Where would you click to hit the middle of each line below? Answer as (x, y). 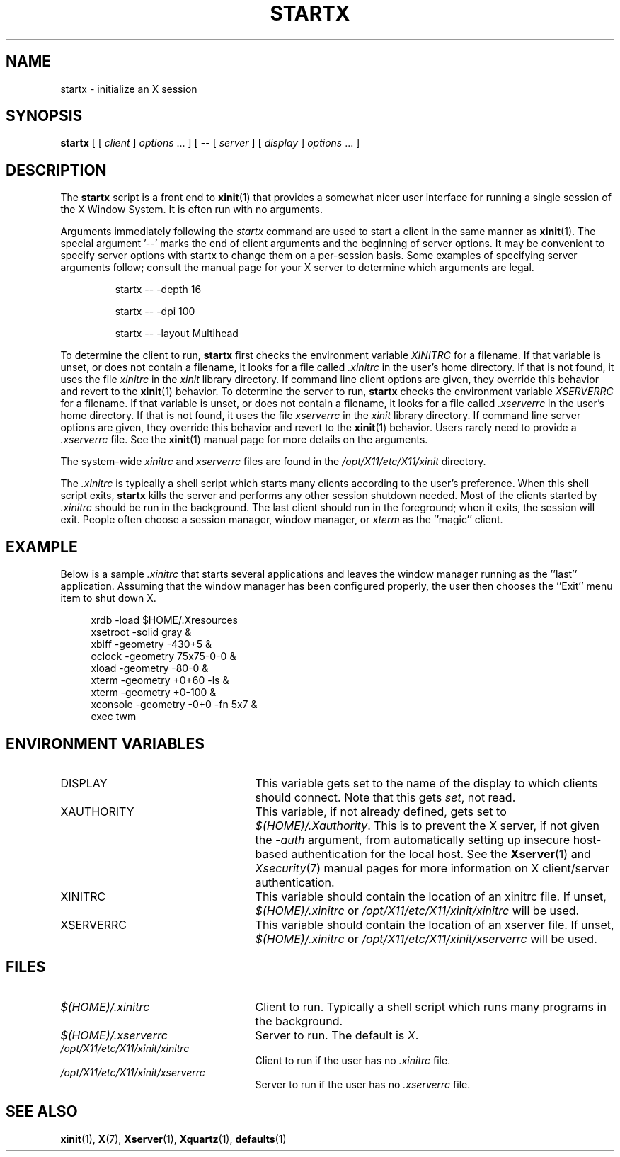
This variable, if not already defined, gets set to (381, 811)
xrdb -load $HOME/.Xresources (164, 620)
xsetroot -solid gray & (141, 632)
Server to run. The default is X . (337, 1035)
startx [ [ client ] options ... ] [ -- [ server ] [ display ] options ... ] (210, 143)
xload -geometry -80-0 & (150, 668)
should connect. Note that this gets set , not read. (385, 797)
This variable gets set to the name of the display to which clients (426, 783)
